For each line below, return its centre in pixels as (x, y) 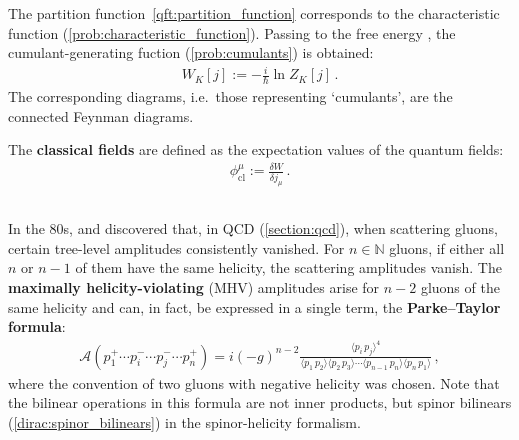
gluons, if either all (447, 247)
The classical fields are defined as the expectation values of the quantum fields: (256, 149)
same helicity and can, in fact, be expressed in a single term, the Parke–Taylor (254, 306)
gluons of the (460, 286)
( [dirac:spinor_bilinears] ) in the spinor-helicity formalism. (184, 421)
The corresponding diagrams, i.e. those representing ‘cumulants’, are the (230, 96)
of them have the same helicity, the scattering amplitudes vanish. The (288, 267)
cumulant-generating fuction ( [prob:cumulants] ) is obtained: (191, 52)
